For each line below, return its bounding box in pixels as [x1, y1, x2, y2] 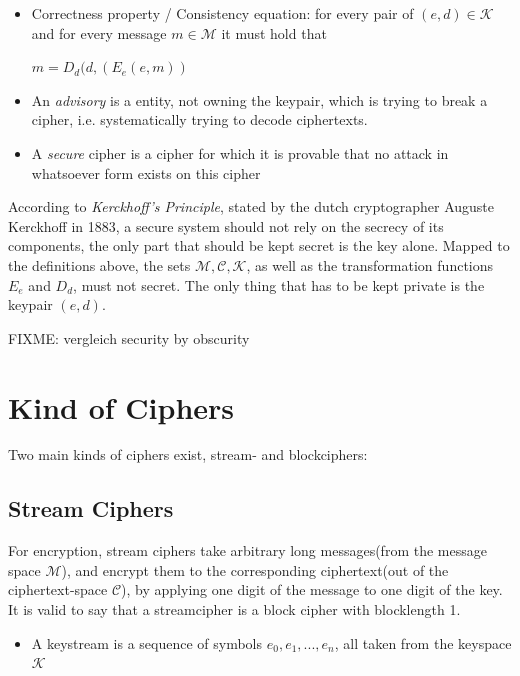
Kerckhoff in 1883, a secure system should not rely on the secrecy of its [8, 215, 444, 236]
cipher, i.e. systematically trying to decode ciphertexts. [31, 109, 368, 130]
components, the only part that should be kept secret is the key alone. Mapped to [8, 235, 510, 256]
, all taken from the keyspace [334, 632, 512, 653]
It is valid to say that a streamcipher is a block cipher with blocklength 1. [8, 599, 461, 620]
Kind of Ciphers [8, 386, 235, 427]
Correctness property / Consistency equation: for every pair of [31, 3, 414, 23]
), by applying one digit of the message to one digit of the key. [121, 579, 503, 600]
